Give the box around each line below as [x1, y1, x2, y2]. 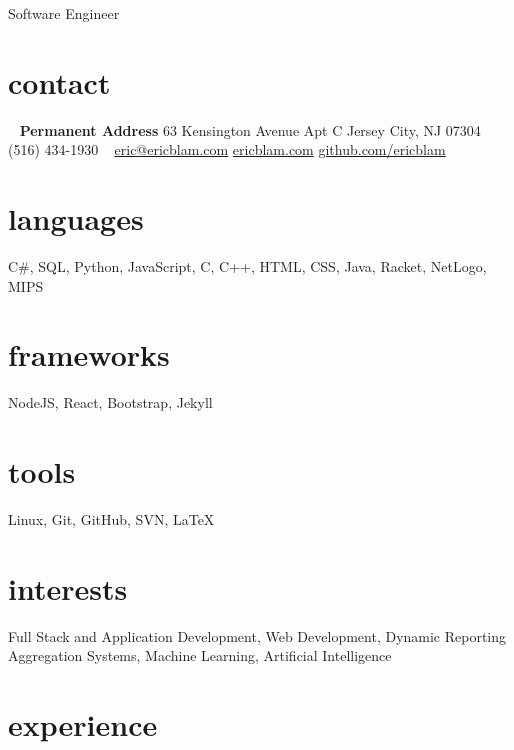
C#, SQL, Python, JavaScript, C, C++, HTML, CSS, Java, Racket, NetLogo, [8, 256, 487, 277]
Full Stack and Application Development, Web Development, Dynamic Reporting [8, 625, 507, 646]
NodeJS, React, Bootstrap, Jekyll [8, 392, 213, 413]
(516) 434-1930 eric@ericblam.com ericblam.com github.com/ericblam [8, 139, 446, 160]
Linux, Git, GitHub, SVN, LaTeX [8, 509, 215, 530]
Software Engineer [8, 3, 120, 23]
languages [8, 198, 144, 239]
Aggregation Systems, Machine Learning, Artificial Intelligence [8, 645, 392, 666]
